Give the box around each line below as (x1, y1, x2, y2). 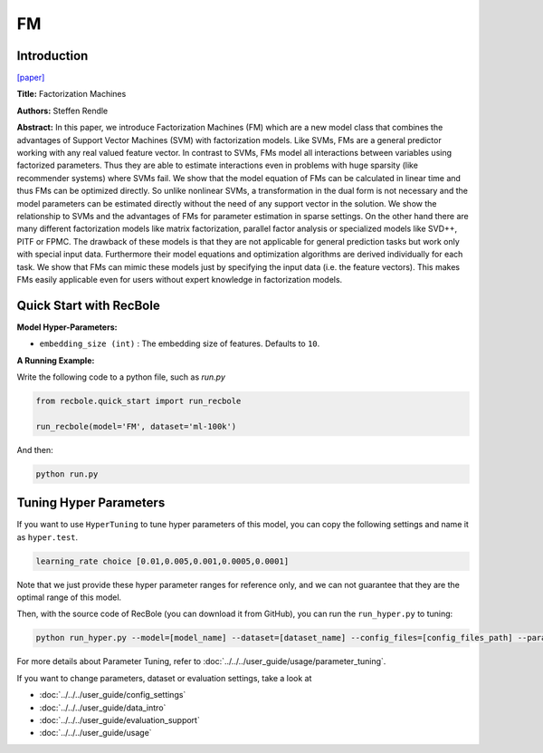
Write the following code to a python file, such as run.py (16, 372, 226, 382)
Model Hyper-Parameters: (16, 322, 118, 333)
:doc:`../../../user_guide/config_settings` (39, 690, 186, 700)
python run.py (35, 468, 99, 479)
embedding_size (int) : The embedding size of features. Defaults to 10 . (39, 338, 320, 349)
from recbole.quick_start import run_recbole (35, 395, 242, 406)
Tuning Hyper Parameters (16, 495, 166, 511)
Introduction (16, 48, 89, 63)
